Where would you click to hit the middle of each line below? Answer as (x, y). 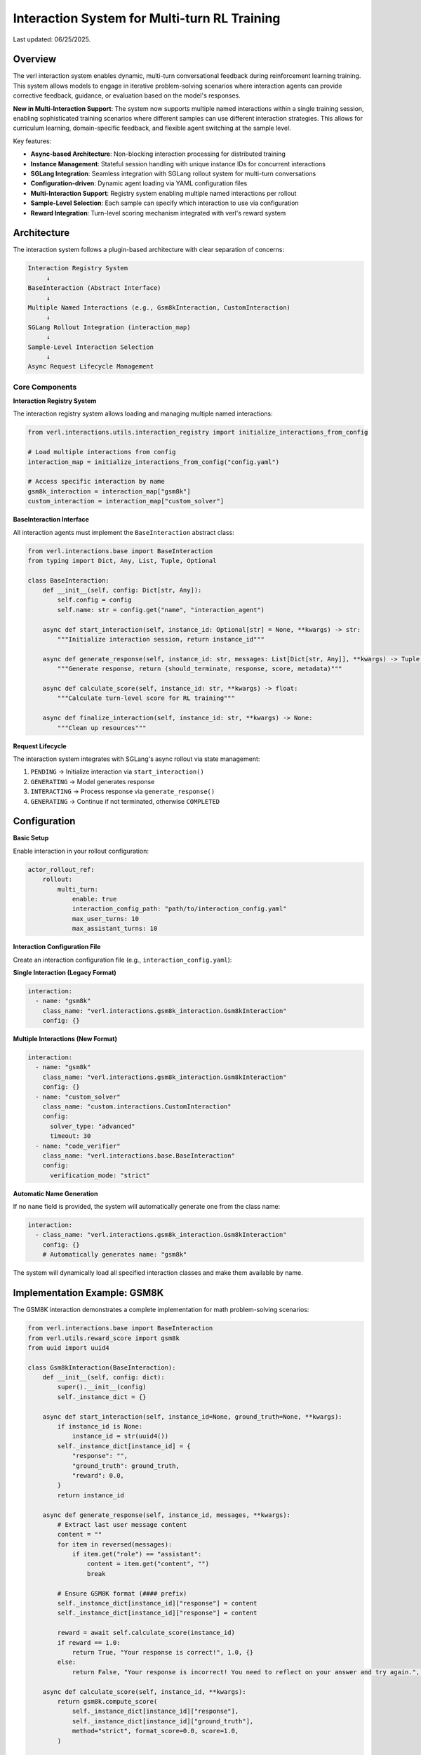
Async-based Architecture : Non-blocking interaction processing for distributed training (158, 154)
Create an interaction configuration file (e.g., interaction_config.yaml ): (122, 960)
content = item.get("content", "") (148, 1564)
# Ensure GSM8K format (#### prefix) (122, 1593)
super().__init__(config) (102, 1387)
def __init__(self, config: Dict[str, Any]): (122, 590)
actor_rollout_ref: (61, 869)
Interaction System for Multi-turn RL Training (147, 18)
